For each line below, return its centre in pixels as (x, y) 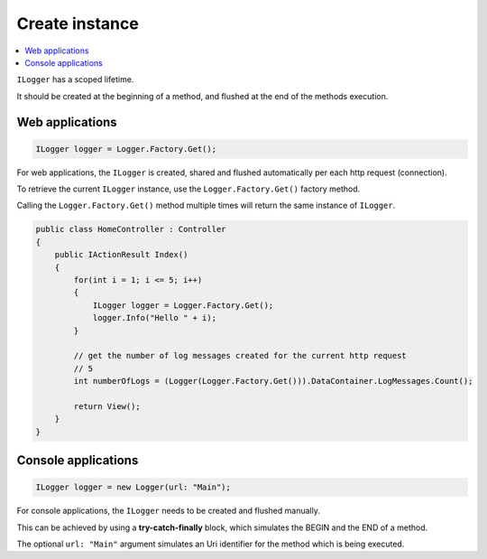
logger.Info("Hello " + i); (154, 318)
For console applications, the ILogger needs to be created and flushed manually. (168, 511)
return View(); (107, 406)
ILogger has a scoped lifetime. (75, 79)
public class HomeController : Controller (131, 229)
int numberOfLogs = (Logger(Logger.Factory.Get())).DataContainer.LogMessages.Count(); (273, 381)
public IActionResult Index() (121, 255)
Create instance (78, 23)
